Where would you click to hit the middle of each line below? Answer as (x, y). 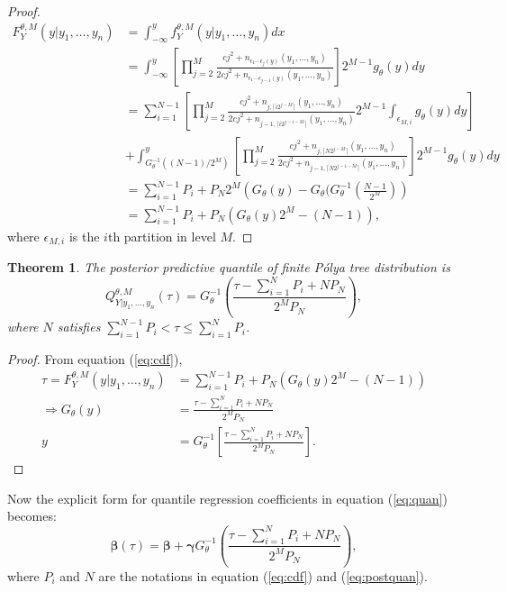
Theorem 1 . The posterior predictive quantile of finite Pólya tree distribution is (229, 267)
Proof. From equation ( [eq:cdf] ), (95, 358)
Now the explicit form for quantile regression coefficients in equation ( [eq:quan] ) (227, 498)
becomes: (32, 516)
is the (84, 236)
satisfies (79, 327)
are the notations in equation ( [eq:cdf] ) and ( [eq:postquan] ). (263, 575)
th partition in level (162, 236)
